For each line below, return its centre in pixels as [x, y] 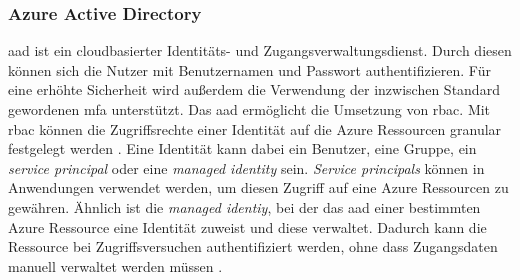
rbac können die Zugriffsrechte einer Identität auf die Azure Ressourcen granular [255, 128]
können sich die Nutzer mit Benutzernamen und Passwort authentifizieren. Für [249, 69]
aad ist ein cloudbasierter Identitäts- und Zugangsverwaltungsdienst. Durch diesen [260, 50]
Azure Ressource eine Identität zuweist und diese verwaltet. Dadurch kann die [247, 226]
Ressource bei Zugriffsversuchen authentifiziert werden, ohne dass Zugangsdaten [253, 246]
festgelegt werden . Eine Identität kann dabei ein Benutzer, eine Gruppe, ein [242, 148]
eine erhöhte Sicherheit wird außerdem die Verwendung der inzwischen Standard [254, 89]
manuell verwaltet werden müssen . [115, 265]
